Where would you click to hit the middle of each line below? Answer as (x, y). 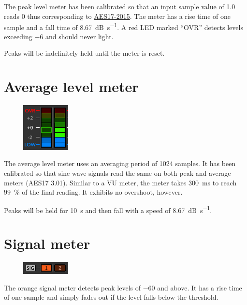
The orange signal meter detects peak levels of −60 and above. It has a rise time (123, 287)
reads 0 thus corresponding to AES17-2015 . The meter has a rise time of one (117, 16)
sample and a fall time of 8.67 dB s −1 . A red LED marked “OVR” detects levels (123, 26)
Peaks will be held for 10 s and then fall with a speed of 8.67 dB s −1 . (108, 209)
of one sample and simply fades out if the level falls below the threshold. (111, 297)
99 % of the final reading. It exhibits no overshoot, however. (93, 192)
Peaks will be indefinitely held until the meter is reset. (84, 53)
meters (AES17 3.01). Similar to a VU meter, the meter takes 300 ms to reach (120, 182)
